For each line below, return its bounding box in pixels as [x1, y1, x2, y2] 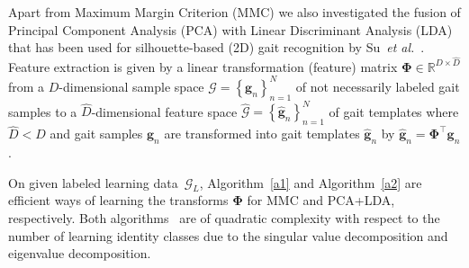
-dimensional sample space [59, 76, 204, 95]
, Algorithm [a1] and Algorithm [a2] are [199, 173, 422, 192]
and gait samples [50, 124, 143, 143]
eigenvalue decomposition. [8, 244, 151, 263]
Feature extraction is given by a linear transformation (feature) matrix [8, 57, 398, 76]
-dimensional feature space [91, 102, 238, 121]
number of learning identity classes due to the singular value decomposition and [8, 226, 448, 245]
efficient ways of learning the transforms [8, 191, 229, 210]
